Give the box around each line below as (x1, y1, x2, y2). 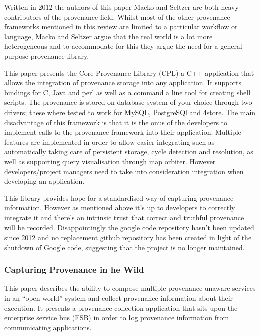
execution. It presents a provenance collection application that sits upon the (4, 302, 238, 313)
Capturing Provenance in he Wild (4, 263, 144, 276)
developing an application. (4, 176, 85, 186)
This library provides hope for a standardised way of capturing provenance (4, 192, 234, 203)
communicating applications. (4, 322, 92, 332)
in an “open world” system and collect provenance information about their (4, 293, 233, 303)
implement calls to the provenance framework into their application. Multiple (4, 127, 241, 137)
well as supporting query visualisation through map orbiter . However (4, 156, 216, 166)
